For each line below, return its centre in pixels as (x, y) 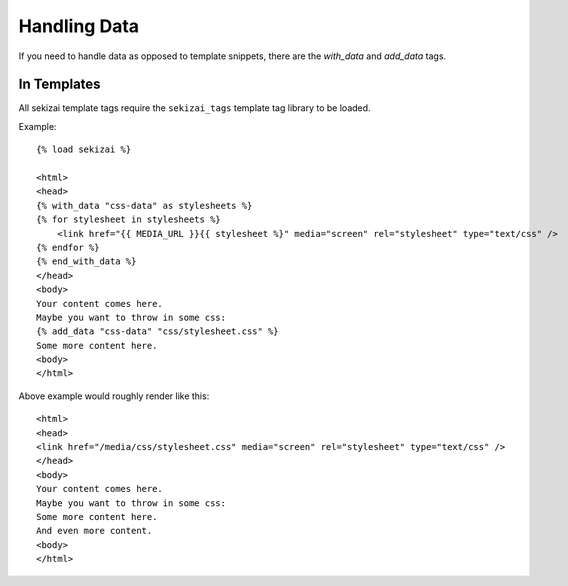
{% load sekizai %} (84, 149)
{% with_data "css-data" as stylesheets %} (144, 205)
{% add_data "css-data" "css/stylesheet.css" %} (157, 331)
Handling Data (79, 26)
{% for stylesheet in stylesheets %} (129, 219)
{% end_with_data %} (86, 261)
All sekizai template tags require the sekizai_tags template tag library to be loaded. (194, 108)
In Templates (59, 84)
